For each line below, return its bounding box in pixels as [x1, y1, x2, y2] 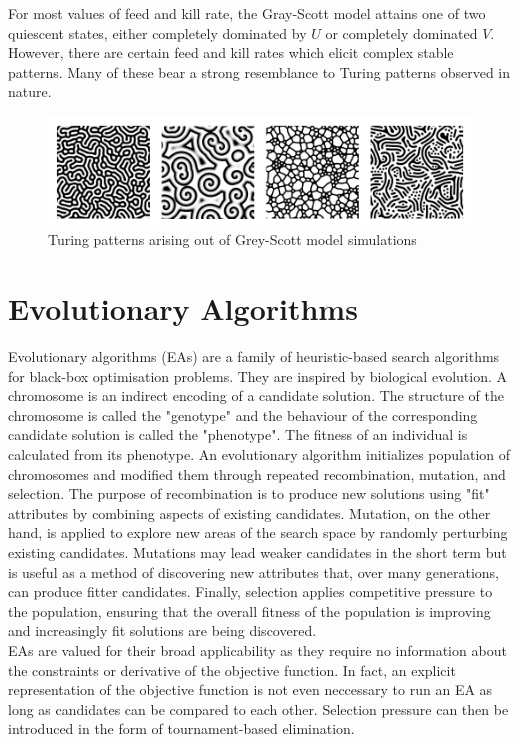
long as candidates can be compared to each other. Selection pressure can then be [8, 698, 509, 719]
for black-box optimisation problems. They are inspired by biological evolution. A [8, 365, 507, 386]
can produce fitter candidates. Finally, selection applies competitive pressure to [8, 581, 493, 602]
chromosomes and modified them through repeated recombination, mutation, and [8, 463, 506, 484]
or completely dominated [325, 22, 478, 43]
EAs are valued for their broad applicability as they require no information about [8, 639, 507, 660]
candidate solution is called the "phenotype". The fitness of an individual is [8, 424, 468, 445]
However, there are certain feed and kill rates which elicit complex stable [8, 42, 454, 63]
